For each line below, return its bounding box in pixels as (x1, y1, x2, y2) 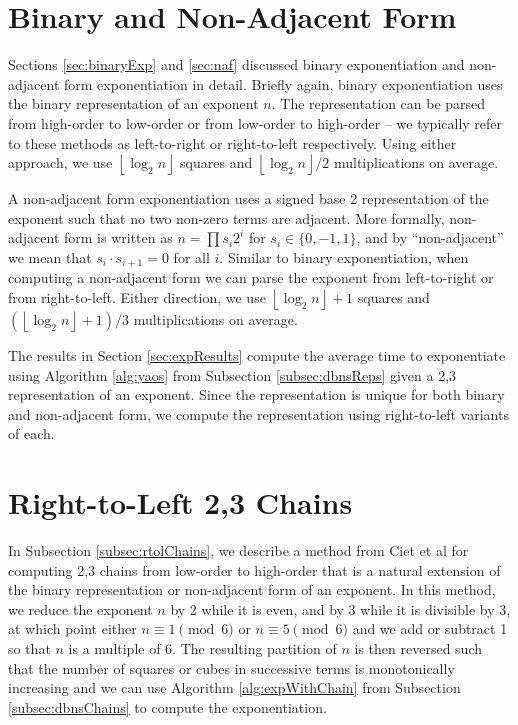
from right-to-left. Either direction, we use (8, 286, 266, 307)
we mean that (8, 246, 92, 267)
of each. (8, 423, 55, 444)
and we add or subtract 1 (352, 618, 508, 639)
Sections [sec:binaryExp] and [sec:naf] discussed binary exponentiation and (8, 54, 465, 75)
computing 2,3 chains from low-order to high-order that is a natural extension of (8, 559, 501, 580)
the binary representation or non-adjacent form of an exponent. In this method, (8, 579, 496, 600)
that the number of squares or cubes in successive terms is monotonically (8, 657, 455, 678)
